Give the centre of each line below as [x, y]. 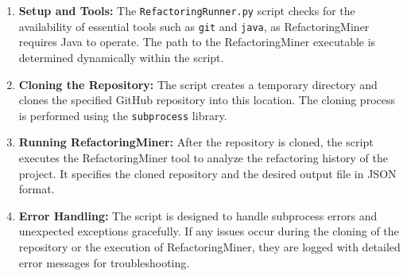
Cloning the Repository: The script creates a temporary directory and [198, 84]
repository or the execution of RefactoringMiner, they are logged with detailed [209, 246]
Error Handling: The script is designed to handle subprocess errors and [198, 215]
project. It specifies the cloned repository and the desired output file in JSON [207, 173]
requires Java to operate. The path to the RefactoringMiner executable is [197, 42]
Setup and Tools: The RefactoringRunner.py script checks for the [187, 10]
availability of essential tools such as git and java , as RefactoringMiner [194, 26]
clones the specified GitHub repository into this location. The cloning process [207, 100]
